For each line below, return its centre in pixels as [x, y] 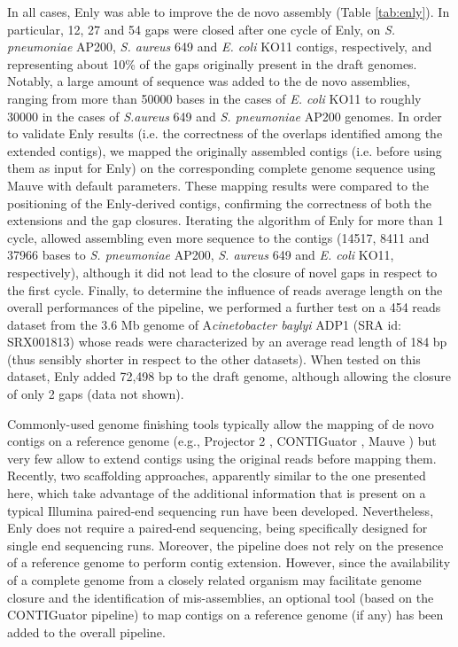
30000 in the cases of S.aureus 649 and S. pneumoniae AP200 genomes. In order [225, 116]
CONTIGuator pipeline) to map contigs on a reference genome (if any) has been [225, 615]
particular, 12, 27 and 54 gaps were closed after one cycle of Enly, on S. [202, 29]
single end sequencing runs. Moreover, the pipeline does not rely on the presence [225, 545]
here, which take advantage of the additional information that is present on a [217, 493]
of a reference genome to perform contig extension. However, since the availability [229, 562]
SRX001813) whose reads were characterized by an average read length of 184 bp [227, 342]
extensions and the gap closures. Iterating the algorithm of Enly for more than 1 [225, 220]
